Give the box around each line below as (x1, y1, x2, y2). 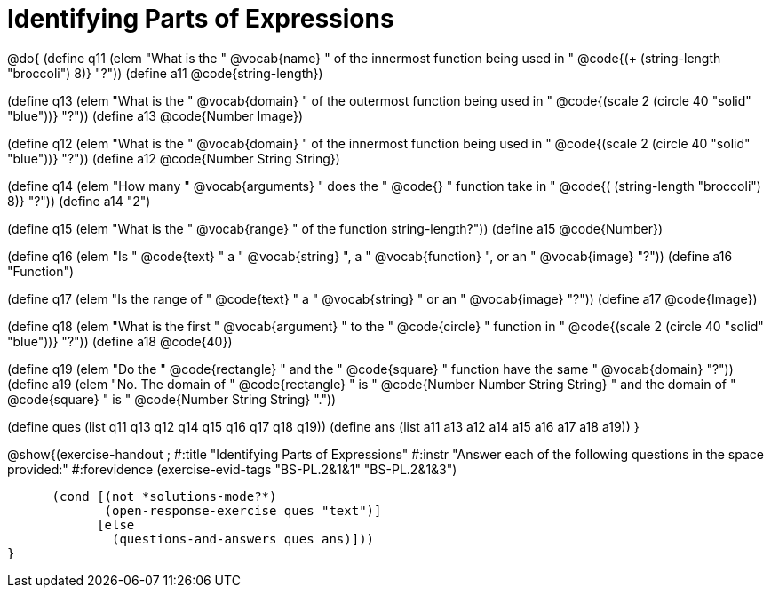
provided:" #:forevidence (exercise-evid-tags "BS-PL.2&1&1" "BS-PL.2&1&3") (7, 461, 457, 477)
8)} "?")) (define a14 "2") (7, 193, 151, 209)
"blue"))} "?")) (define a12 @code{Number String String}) (7, 150, 340, 166)
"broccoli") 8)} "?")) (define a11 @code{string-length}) (7, 65, 323, 81)
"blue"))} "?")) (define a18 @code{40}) (7, 333, 233, 349)
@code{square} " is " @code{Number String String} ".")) (7, 391, 337, 407)
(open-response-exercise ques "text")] (104, 503, 382, 518)
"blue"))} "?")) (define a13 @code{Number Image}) (7, 107, 304, 123)
